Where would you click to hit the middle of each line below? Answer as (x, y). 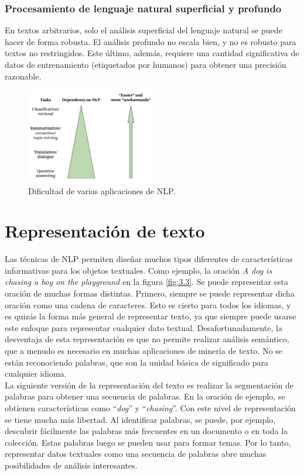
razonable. (23, 76)
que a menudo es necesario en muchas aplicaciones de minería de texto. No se (144, 350)
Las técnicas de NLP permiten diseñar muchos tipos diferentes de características (149, 259)
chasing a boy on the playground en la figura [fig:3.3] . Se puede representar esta (146, 282)
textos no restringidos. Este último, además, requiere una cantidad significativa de (152, 53)
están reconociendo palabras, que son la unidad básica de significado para (137, 362)
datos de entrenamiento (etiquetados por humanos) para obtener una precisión (146, 64)
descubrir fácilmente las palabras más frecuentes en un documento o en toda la (146, 431)
